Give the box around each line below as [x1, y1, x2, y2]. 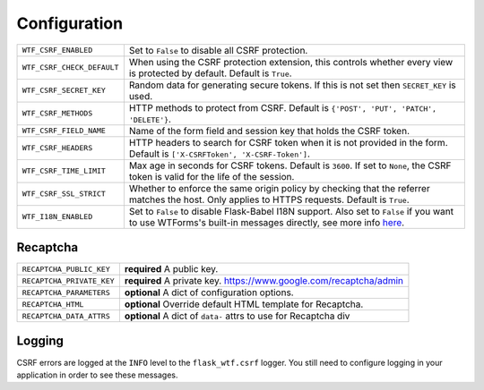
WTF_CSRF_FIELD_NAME [22, 126, 107, 136]
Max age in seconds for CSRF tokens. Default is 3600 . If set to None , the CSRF [128, 159, 452, 172]
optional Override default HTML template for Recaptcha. [124, 298, 364, 310]
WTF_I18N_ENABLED [22, 212, 93, 222]
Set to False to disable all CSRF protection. [128, 44, 308, 56]
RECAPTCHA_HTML [22, 300, 84, 309]
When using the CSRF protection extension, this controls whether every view [128, 55, 454, 68]
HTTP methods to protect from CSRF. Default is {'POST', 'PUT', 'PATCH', [128, 101, 437, 114]
